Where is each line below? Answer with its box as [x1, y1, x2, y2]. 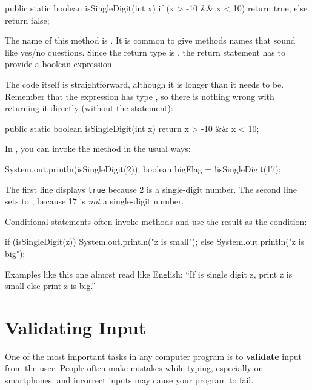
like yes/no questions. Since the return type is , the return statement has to [5, 45, 285, 58]
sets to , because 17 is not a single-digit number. [5, 195, 184, 207]
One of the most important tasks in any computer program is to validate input [5, 349, 302, 362]
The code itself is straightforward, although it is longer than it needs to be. [5, 77, 284, 90]
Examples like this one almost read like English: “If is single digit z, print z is [5, 267, 293, 280]
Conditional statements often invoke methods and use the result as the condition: [5, 215, 307, 227]
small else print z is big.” [5, 279, 96, 292]
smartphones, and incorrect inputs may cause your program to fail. [5, 374, 254, 386]
